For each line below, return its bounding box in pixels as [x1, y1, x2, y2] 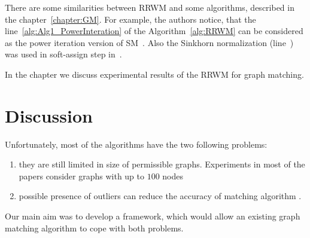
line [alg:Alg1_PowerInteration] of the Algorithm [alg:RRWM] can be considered [5, 25, 303, 37]
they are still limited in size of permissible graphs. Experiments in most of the [19, 158, 305, 170]
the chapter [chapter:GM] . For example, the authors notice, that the [5, 13, 256, 25]
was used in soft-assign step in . [5, 48, 122, 60]
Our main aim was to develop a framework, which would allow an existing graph [5, 210, 300, 222]
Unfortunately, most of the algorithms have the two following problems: [5, 138, 268, 150]
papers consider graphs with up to [19, 169, 144, 182]
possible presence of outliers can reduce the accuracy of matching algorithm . [19, 190, 302, 202]
